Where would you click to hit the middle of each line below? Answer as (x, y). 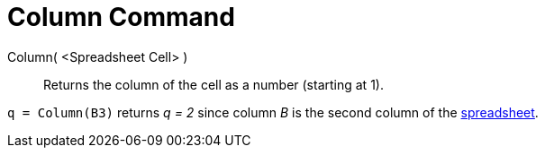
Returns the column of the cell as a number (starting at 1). (213, 84)
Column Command (121, 17)
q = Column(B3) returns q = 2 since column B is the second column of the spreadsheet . (273, 112)
